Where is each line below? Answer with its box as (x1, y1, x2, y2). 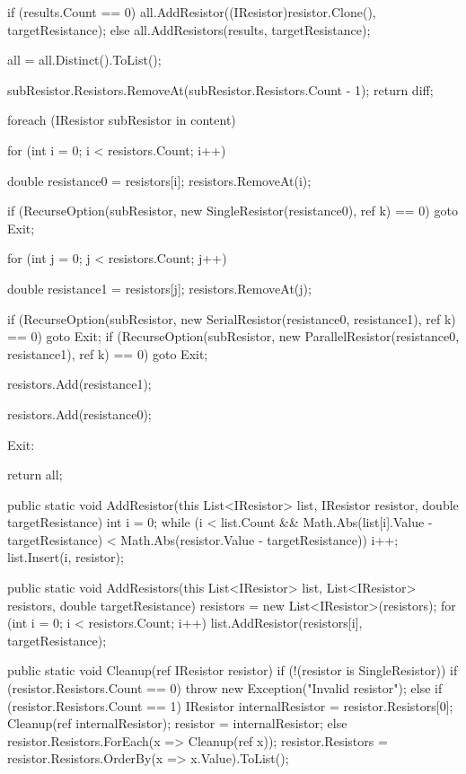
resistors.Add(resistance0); (7, 404, 152, 423)
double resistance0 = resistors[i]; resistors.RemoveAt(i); (7, 171, 312, 189)
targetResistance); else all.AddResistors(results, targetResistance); (7, 20, 371, 39)
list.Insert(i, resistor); (7, 548, 124, 567)
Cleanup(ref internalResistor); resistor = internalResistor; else (7, 714, 347, 733)
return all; (7, 465, 63, 484)
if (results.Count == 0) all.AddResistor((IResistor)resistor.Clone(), (7, 3, 376, 21)
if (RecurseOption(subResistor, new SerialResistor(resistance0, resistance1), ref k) (7, 309, 456, 328)
